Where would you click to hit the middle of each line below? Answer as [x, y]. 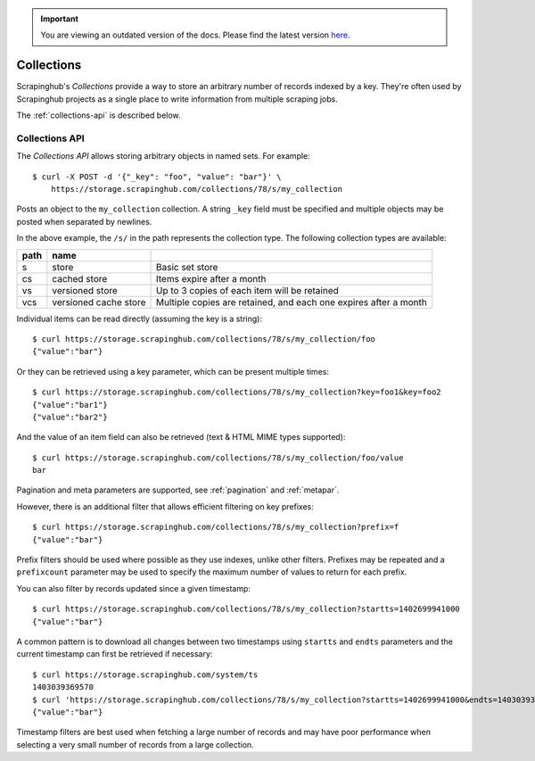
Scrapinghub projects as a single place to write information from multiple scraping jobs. [177, 99]
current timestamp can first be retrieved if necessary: [115, 654]
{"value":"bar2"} [70, 417]
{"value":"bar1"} [70, 405]
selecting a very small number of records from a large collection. [135, 744]
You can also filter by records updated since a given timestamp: [134, 588]
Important [60, 19]
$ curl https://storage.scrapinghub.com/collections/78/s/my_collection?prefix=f [216, 527]
